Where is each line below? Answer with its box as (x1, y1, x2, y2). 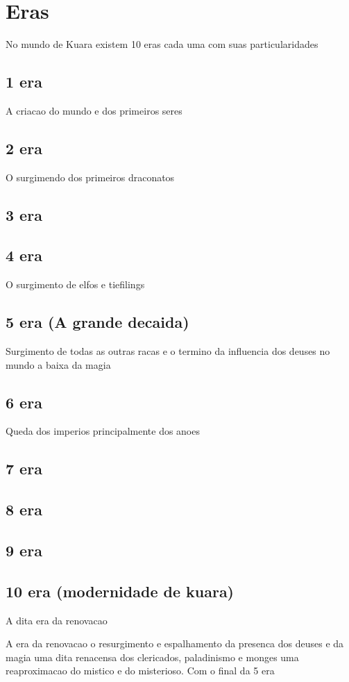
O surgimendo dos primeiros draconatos (6, 169, 175, 184)
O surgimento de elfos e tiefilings (6, 277, 145, 292)
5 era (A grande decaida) (6, 311, 189, 333)
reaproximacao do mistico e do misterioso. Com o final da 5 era (6, 663, 275, 678)
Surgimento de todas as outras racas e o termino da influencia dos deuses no (6, 344, 330, 358)
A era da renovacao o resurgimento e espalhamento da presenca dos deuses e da (6, 636, 344, 651)
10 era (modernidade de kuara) (6, 580, 235, 601)
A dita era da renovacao (6, 613, 108, 627)
